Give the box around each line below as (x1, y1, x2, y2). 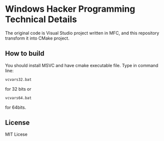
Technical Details (5, 14, 77, 25)
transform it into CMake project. (5, 35, 70, 41)
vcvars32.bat (5, 77, 32, 82)
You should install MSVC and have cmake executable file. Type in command (5, 62, 159, 68)
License (5, 118, 30, 127)
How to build (5, 49, 45, 58)
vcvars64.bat (5, 95, 32, 100)
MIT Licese (5, 131, 28, 138)
